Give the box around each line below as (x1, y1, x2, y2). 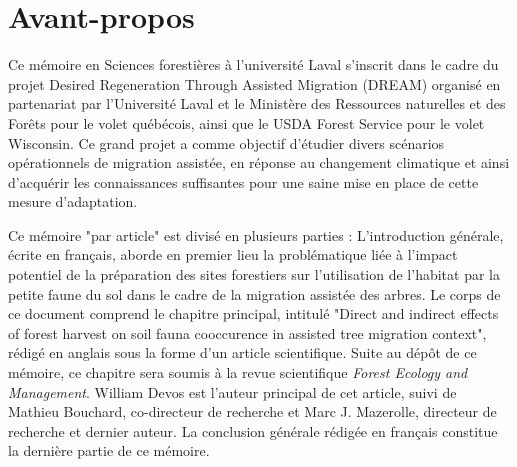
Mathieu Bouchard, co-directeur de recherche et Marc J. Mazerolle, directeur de (8, 401, 497, 422)
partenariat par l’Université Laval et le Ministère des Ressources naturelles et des (8, 93, 506, 114)
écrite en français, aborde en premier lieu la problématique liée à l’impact (8, 244, 458, 265)
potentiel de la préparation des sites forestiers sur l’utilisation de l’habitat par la (8, 264, 500, 285)
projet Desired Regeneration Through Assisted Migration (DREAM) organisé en (8, 73, 501, 94)
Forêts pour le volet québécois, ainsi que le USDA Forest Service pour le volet (8, 112, 485, 133)
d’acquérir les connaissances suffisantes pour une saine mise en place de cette (8, 171, 479, 192)
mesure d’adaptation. (8, 191, 138, 212)
